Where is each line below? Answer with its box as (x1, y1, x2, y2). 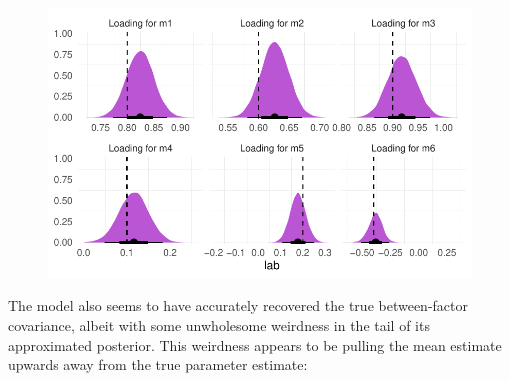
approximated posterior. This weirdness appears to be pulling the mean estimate (8, 334, 502, 355)
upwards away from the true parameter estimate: (8, 354, 308, 375)
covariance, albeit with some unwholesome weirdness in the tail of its (8, 315, 430, 335)
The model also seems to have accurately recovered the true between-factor (8, 295, 468, 316)
